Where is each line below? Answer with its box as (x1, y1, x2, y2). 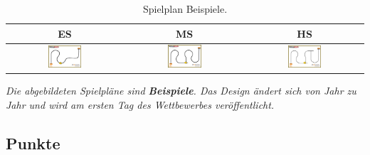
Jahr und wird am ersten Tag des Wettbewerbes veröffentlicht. (6, 97, 275, 112)
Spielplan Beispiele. (142, 1, 228, 16)
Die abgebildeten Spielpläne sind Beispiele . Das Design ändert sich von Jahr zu (6, 83, 356, 98)
